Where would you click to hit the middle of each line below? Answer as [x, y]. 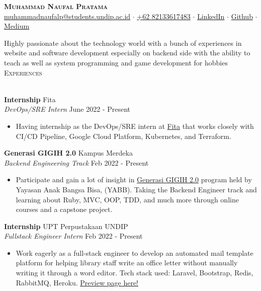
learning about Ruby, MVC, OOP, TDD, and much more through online [127, 199]
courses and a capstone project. [64, 209]
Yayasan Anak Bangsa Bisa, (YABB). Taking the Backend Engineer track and [136, 189]
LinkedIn [211, 16]
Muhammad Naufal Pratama [56, 6]
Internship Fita [30, 99]
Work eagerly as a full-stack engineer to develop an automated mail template [135, 252]
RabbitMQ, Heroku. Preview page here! [77, 282]
